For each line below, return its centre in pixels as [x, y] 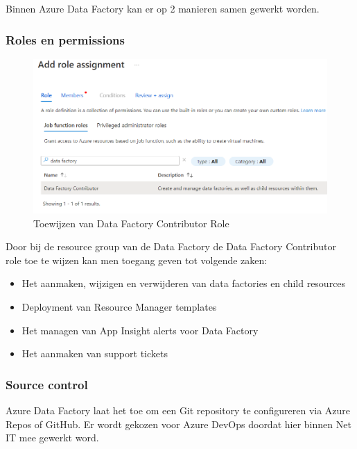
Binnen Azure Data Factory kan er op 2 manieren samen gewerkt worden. [163, 8]
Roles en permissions [66, 39]
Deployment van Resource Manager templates [119, 306]
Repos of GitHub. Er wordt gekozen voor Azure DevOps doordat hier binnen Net [178, 424]
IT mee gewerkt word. [52, 438]
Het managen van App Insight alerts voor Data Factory [140, 330]
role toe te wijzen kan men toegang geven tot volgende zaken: [137, 260]
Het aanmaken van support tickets [95, 353]
